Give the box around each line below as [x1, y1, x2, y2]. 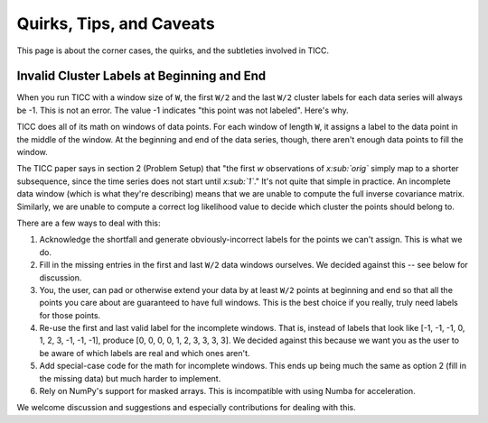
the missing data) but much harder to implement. [39, 372, 221, 383]
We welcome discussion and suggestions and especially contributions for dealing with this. [16, 402, 356, 413]
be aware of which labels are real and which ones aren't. [39, 347, 250, 358]
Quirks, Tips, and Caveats [16, 14, 216, 33]
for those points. [39, 309, 101, 320]
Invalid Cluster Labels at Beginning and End [16, 69, 267, 84]
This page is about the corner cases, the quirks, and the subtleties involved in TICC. [16, 45, 330, 56]
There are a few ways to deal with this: [16, 217, 161, 228]
